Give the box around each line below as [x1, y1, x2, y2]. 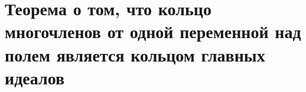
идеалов [5, 65, 65, 89]
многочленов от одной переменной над [5, 19, 301, 43]
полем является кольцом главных [5, 42, 265, 66]
